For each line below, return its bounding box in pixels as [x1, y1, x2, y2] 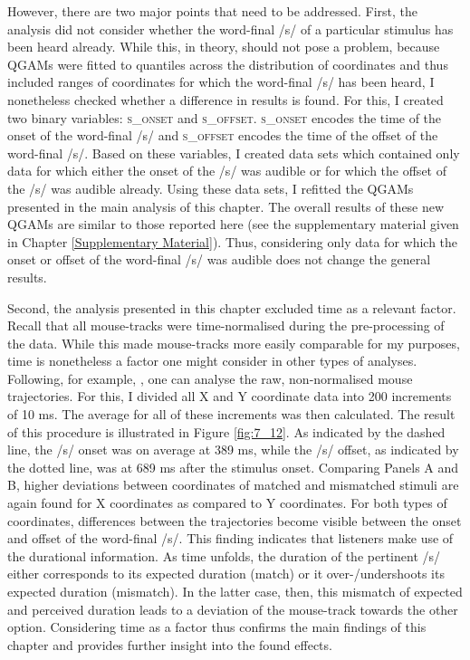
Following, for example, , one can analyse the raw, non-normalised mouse [7, 368, 413, 387]
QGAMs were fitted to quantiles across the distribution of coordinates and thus [7, 54, 448, 73]
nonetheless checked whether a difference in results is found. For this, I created [7, 90, 444, 109]
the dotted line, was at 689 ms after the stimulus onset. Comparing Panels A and [7, 457, 459, 476]
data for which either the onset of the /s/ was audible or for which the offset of [7, 161, 446, 180]
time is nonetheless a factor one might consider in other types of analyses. [7, 351, 417, 370]
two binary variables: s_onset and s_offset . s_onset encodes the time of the [7, 108, 442, 127]
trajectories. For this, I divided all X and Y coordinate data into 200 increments [7, 387, 452, 406]
